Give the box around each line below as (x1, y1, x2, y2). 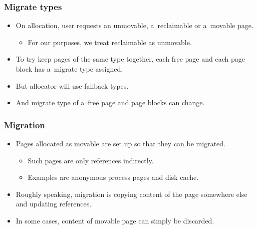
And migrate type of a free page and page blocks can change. (16, 97, 205, 108)
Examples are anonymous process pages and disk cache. (28, 172, 199, 182)
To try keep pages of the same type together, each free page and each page (16, 54, 245, 64)
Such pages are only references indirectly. (28, 155, 154, 165)
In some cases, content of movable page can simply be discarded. (16, 215, 214, 225)
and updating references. (16, 198, 92, 209)
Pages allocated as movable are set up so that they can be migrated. (16, 138, 225, 148)
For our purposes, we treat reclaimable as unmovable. (28, 37, 192, 47)
